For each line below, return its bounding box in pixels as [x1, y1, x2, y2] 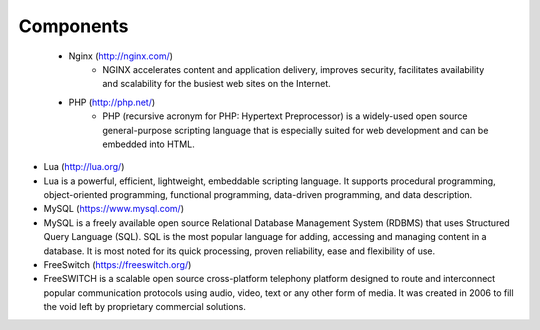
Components [18, 15, 129, 37]
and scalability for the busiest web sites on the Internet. [102, 78, 332, 90]
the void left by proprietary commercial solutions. [43, 301, 247, 313]
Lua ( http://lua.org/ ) [43, 161, 125, 173]
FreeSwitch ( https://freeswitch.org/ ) [43, 259, 192, 271]
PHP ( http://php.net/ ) [68, 96, 156, 108]
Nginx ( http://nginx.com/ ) [68, 50, 174, 62]
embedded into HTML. [102, 138, 195, 150]
